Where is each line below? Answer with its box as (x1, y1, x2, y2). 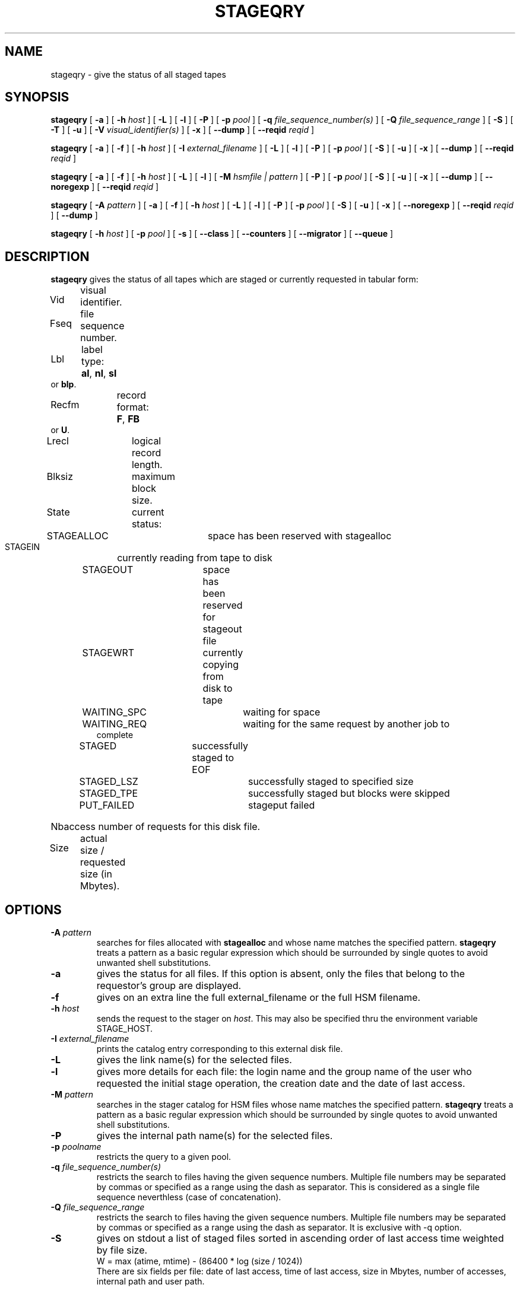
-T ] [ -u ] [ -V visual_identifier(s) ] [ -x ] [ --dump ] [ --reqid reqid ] (50, 125, 315, 135)
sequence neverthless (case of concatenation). (96, 1192, 281, 1203)
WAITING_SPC (82, 706, 147, 718)
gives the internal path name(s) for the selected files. (96, 1130, 333, 1142)
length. (131, 459, 163, 471)
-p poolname (50, 1141, 102, 1152)
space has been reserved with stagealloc (208, 530, 392, 542)
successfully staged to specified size (248, 775, 414, 788)
